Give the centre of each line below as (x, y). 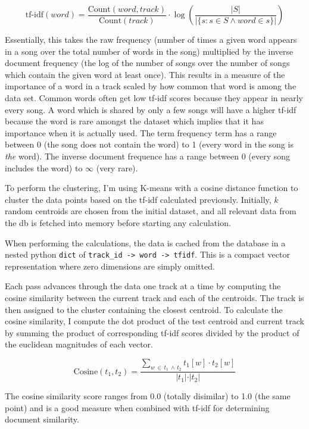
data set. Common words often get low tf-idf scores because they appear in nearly (154, 97)
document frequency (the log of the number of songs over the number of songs (147, 63)
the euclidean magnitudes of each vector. (79, 344)
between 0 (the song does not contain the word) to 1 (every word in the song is (149, 144)
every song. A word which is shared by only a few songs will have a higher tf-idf (151, 109)
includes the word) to (44, 167)
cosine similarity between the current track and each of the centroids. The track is (154, 297)
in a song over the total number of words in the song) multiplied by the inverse (149, 51)
